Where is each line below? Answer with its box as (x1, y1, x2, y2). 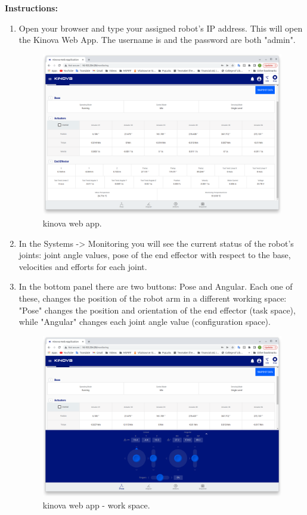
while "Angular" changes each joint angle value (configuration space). (18, 315, 271, 328)
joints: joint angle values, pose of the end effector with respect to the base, (18, 249, 291, 261)
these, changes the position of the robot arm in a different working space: (18, 292, 287, 304)
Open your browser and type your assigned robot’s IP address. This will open (18, 21, 303, 34)
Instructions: (5, 2, 58, 14)
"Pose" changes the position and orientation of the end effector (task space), (18, 303, 296, 316)
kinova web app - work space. (42, 499, 150, 511)
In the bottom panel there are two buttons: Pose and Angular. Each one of (18, 280, 293, 293)
